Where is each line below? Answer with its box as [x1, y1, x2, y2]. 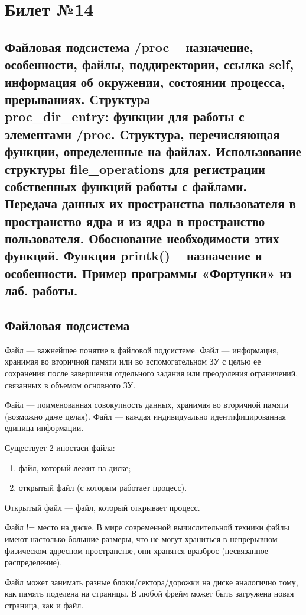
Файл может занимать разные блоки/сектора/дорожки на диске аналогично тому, [5, 575, 298, 588]
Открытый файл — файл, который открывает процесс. [5, 501, 200, 513]
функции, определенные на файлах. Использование [5, 142, 301, 160]
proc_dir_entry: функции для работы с [5, 107, 245, 125]
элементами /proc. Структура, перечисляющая [5, 124, 280, 143]
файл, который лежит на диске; [18, 461, 131, 474]
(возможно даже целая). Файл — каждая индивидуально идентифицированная [5, 410, 286, 422]
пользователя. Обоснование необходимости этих [5, 229, 279, 247]
